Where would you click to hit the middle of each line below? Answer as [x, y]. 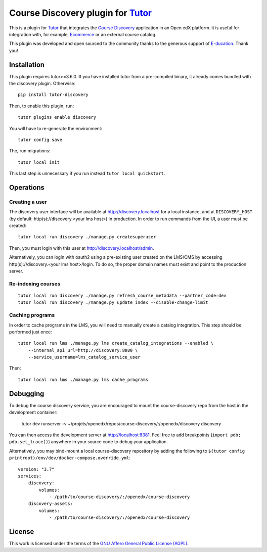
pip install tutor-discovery [53, 95]
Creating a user [28, 202]
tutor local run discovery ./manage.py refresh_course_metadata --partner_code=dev [122, 295]
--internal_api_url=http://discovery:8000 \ [83, 350]
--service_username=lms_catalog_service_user [84, 357]
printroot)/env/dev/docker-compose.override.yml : [70, 458]
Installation [27, 65]
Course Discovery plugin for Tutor [81, 13]
